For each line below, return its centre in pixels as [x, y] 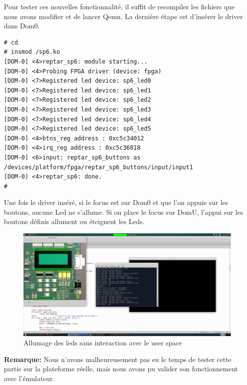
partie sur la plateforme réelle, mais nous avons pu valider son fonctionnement [121, 369]
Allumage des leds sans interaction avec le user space [103, 343]
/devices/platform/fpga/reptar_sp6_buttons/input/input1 [99, 167]
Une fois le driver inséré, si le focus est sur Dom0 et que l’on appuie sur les [116, 202]
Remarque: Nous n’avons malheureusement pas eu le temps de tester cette [118, 359]
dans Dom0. [22, 26]
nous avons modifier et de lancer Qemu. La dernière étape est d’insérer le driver [123, 16]
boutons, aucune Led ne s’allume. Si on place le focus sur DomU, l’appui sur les [123, 212]
